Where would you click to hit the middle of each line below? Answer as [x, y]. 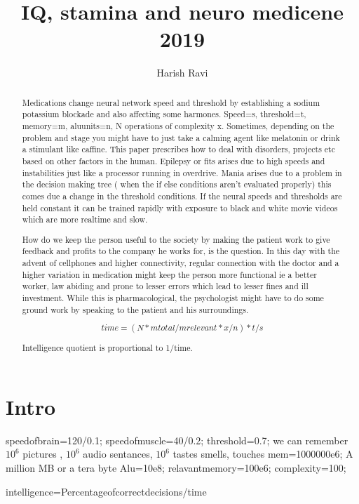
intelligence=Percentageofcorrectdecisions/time [106, 491]
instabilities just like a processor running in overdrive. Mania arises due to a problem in [182, 172]
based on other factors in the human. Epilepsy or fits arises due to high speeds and [174, 160]
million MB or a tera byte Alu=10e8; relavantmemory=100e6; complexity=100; [176, 467]
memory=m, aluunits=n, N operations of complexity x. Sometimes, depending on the [178, 126]
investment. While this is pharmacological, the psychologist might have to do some [173, 298]
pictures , [43, 454]
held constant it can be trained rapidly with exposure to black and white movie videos [180, 207]
